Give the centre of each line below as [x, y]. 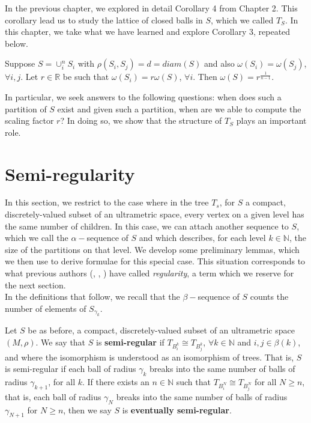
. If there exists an [116, 381]
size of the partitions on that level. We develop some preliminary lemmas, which [152, 249]
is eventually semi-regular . [177, 409]
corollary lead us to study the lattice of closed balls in [104, 20]
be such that [86, 77]
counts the [269, 297]
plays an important [271, 120]
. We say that [61, 342]
